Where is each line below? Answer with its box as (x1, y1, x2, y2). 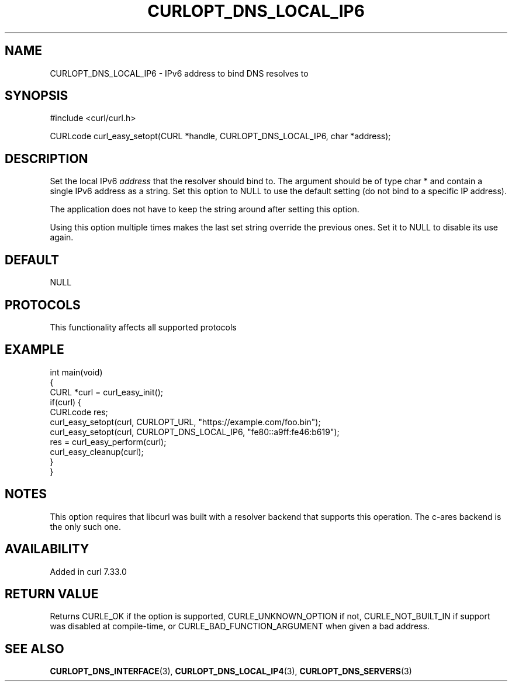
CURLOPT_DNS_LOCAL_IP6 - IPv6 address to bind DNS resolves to (50, 68, 309, 78)
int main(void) (50, 367, 103, 377)
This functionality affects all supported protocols (50, 322, 237, 332)
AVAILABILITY (5, 542, 89, 557)
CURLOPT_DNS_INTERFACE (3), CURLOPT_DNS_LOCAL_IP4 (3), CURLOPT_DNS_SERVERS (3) (50, 666, 412, 677)
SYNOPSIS (5, 88, 68, 104)
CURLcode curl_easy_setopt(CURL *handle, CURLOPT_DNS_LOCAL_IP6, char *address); (50, 131, 391, 142)
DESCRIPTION (5, 151, 88, 166)
